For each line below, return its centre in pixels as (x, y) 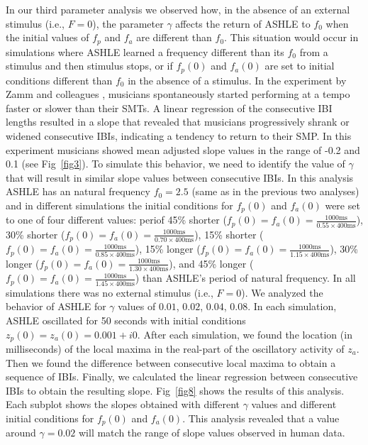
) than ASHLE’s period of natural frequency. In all (245, 278)
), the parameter (128, 23)
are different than (174, 37)
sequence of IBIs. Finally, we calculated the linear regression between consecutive (182, 377)
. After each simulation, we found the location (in (245, 334)
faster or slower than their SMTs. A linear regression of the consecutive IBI (169, 108)
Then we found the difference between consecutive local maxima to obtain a (171, 362)
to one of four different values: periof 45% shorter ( (116, 220)
